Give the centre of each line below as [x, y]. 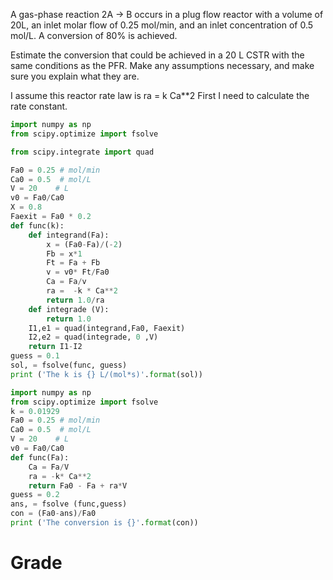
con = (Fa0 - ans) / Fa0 [53, 514]
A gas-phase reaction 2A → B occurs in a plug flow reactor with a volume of [167, 14]
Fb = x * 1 [64, 254]
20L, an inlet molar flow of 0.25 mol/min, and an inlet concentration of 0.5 [162, 25]
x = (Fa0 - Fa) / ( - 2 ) [84, 244]
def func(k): [37, 225]
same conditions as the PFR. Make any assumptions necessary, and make [162, 65]
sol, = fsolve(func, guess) [69, 365]
